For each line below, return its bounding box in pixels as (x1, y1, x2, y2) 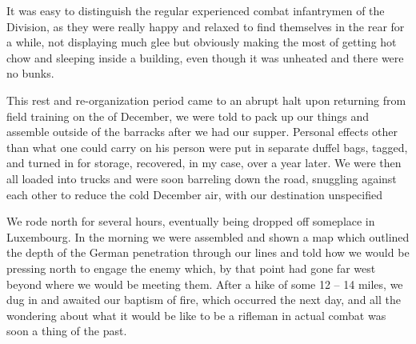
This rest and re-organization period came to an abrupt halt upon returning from (6, 91, 406, 108)
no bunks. (6, 65, 54, 82)
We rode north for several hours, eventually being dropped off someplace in (6, 213, 375, 230)
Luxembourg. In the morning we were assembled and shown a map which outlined (6, 228, 410, 245)
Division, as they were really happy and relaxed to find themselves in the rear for (6, 18, 405, 34)
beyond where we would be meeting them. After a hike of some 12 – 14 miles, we (6, 275, 403, 292)
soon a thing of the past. (6, 322, 127, 339)
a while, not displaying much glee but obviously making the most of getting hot (6, 34, 397, 50)
